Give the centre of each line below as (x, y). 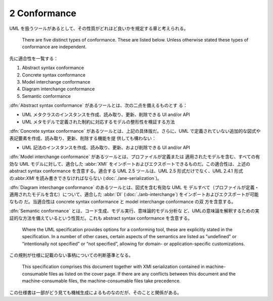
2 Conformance (43, 13)
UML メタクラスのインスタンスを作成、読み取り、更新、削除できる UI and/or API (106, 115)
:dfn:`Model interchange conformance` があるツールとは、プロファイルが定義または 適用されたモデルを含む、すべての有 (135, 157)
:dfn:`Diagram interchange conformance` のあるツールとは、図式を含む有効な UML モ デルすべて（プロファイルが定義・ (134, 187)
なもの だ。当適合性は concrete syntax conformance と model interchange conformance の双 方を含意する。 (123, 201)
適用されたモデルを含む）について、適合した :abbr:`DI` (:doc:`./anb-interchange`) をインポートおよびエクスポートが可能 (134, 195)
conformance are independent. (54, 47)
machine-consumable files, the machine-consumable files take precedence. (101, 281)
